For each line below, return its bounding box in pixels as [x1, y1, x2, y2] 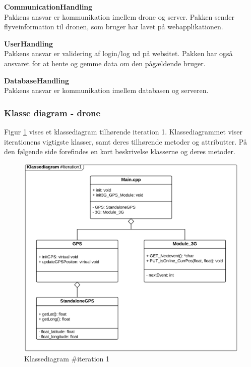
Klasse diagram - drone [4, 106, 101, 119]
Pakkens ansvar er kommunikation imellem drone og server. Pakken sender [4, 11, 235, 22]
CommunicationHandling [4, 2, 93, 12]
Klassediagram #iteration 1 [24, 353, 110, 364]
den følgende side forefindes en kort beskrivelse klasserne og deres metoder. [4, 146, 235, 157]
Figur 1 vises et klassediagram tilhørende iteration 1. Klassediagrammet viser [4, 126, 243, 136]
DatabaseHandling [4, 75, 70, 85]
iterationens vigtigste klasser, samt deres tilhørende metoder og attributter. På [4, 136, 247, 147]
